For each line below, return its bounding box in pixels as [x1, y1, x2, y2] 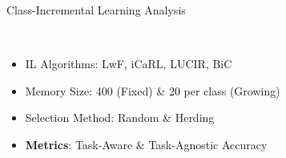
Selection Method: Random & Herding [25, 109, 215, 126]
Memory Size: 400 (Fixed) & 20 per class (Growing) [25, 82, 280, 99]
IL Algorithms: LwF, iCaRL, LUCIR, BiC [25, 55, 232, 72]
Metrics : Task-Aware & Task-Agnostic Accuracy [25, 136, 268, 152]
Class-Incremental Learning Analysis [6, 2, 186, 18]
